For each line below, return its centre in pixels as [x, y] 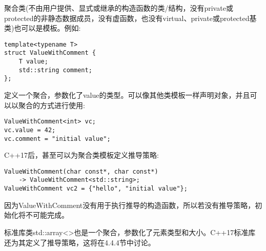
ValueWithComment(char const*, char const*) [81, 171]
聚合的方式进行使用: [52, 105]
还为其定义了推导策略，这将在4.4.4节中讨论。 [80, 242]
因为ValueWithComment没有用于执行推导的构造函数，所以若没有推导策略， [130, 205]
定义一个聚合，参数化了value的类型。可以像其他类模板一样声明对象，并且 [127, 95]
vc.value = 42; [30, 130]
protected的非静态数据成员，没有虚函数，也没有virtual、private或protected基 [130, 18]
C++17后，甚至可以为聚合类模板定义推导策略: [81, 155]
